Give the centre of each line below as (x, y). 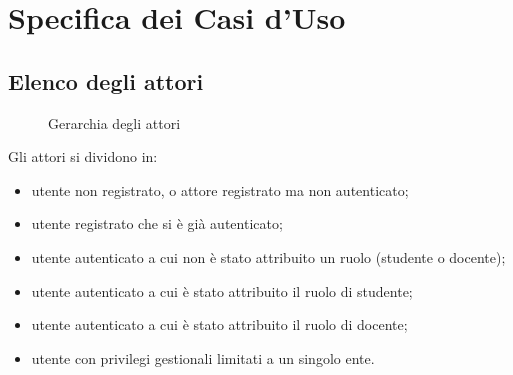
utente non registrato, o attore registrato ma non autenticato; (220, 189)
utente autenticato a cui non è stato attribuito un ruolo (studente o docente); (268, 256)
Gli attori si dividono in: (83, 156)
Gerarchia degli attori (114, 122)
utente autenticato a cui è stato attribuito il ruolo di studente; (222, 290)
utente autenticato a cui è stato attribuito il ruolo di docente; (219, 324)
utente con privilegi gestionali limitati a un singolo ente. (203, 357)
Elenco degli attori (106, 80)
